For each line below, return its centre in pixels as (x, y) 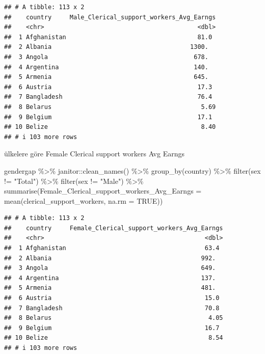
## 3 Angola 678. (106, 57)
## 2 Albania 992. (110, 258)
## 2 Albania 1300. (106, 47)
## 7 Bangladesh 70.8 (112, 308)
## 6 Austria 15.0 (112, 298)
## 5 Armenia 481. (110, 288)
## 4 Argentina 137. (110, 278)
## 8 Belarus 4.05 (114, 318)
